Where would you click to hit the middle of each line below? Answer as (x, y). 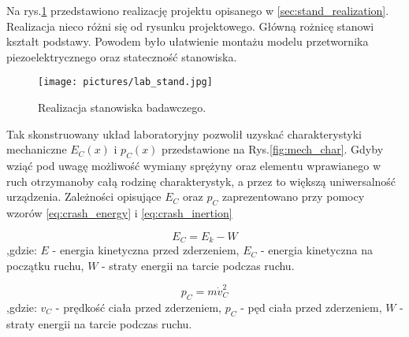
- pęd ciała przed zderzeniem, (311, 307)
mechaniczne (37, 149)
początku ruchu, (45, 265)
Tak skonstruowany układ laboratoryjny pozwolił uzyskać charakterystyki (184, 133)
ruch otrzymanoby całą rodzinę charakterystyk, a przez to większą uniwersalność (201, 181)
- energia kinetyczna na (316, 250)
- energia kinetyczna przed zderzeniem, (146, 250)
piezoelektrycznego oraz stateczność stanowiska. (122, 56)
